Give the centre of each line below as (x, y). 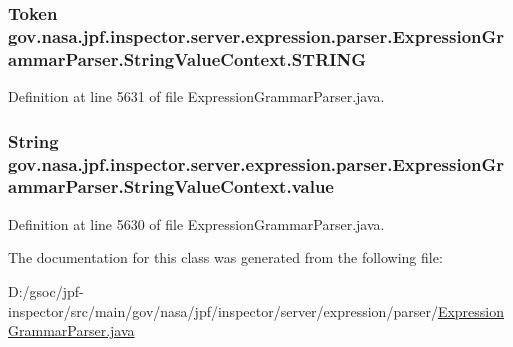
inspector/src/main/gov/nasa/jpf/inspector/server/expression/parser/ (223, 310)
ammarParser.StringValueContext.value (171, 186)
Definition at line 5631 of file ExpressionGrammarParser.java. (196, 96)
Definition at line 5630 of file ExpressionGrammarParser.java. (196, 223)
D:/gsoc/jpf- (46, 290)
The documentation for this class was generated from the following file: (225, 257)
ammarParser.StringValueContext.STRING (187, 58)
